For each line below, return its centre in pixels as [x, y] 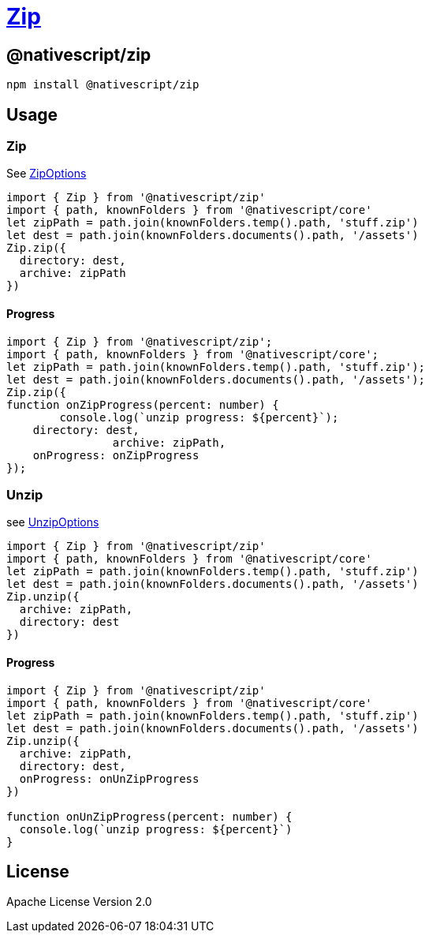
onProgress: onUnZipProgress [109, 778]
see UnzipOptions [53, 522]
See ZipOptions [47, 174]
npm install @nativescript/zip [103, 85]
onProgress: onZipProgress [116, 455]
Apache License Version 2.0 [79, 902]
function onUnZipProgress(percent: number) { [149, 816]
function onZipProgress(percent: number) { [143, 404]
